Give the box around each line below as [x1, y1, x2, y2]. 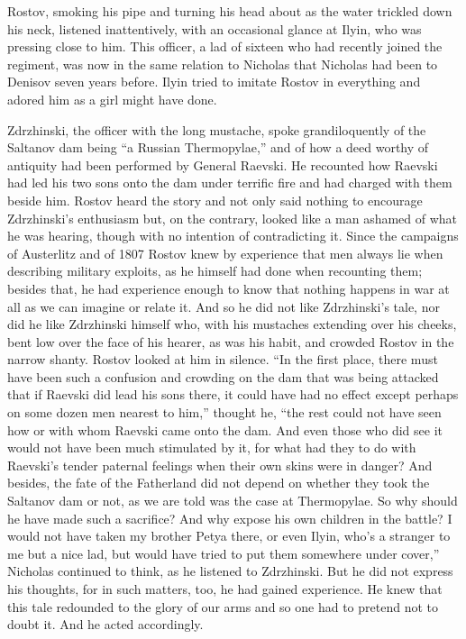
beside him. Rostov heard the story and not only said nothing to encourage [7, 190, 423, 209]
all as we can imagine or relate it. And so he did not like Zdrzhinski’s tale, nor [7, 297, 440, 315]
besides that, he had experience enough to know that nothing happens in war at [7, 278, 450, 297]
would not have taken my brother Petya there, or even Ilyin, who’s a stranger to [7, 526, 451, 545]
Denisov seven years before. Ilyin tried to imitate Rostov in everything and [7, 72, 421, 91]
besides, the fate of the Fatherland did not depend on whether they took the [7, 473, 430, 492]
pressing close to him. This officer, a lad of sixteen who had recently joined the [7, 37, 443, 56]
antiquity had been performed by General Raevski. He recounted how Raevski [7, 155, 438, 174]
